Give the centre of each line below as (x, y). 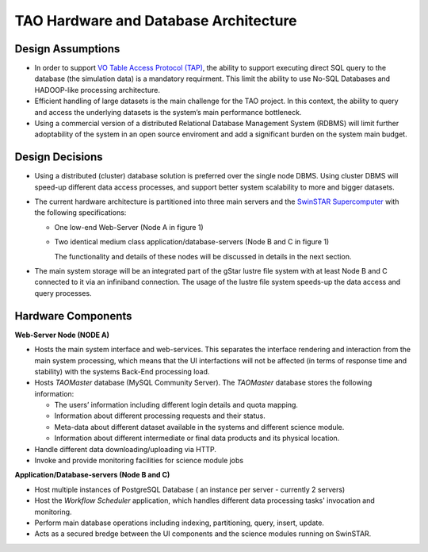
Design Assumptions (67, 49)
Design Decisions (59, 157)
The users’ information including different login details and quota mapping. (176, 405)
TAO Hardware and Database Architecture (156, 21)
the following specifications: (80, 213)
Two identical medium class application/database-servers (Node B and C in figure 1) (192, 242)
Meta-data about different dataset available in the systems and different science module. (199, 427)
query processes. (63, 293)
